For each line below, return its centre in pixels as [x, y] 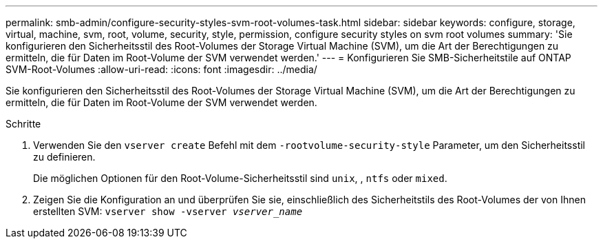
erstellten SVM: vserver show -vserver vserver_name [168, 211]
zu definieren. [64, 157]
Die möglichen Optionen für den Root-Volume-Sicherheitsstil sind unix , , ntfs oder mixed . [240, 178]
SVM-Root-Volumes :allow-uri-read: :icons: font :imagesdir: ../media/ [161, 69]
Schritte [23, 124]
